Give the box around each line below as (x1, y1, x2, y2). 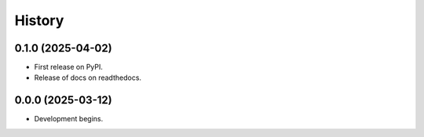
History (14, 12, 64, 29)
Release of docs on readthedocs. (34, 73, 141, 82)
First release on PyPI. (34, 63, 104, 72)
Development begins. (34, 114, 104, 124)
